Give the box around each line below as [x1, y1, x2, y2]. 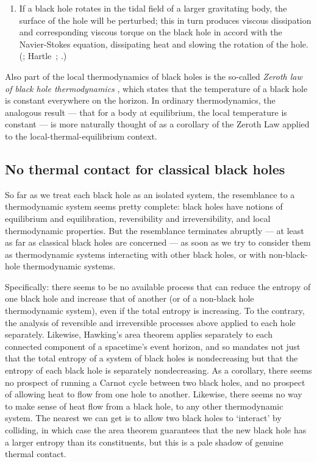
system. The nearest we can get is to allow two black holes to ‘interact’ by [5, 411, 282, 424]
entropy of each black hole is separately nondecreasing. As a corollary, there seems [5, 364, 312, 377]
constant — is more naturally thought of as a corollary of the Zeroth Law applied [5, 118, 310, 130]
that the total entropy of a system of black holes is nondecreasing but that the [5, 352, 298, 364]
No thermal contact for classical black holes [5, 159, 285, 178]
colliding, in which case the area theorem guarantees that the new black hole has [5, 424, 307, 436]
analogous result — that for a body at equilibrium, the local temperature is [5, 105, 287, 118]
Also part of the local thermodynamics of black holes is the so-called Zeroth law [5, 69, 302, 82]
